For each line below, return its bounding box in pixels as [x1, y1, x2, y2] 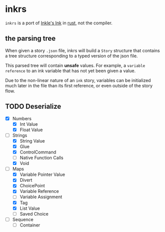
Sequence [12, 216, 34, 222]
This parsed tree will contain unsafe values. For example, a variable [5, 62, 146, 68]
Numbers [12, 115, 32, 121]
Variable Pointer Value [19, 171, 66, 177]
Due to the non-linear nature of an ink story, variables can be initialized [5, 77, 151, 83]
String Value [19, 138, 45, 144]
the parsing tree [5, 34, 56, 43]
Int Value [19, 121, 38, 127]
